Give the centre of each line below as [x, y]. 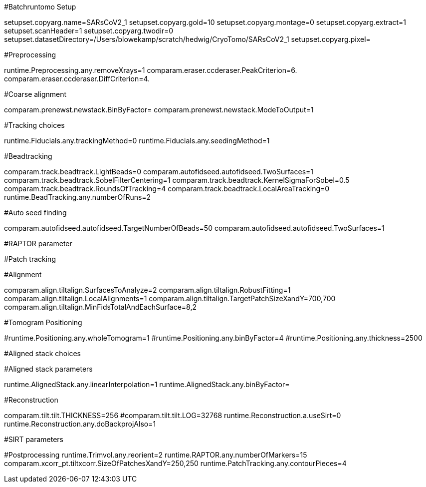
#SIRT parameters [34, 439]
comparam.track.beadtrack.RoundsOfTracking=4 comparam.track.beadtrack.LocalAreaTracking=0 [167, 189]
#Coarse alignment [35, 94]
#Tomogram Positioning [43, 322]
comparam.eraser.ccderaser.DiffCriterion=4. [77, 79]
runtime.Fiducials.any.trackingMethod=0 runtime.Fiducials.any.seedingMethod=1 [137, 141]
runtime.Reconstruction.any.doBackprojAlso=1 [80, 424]
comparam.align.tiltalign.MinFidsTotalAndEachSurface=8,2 [101, 307]
